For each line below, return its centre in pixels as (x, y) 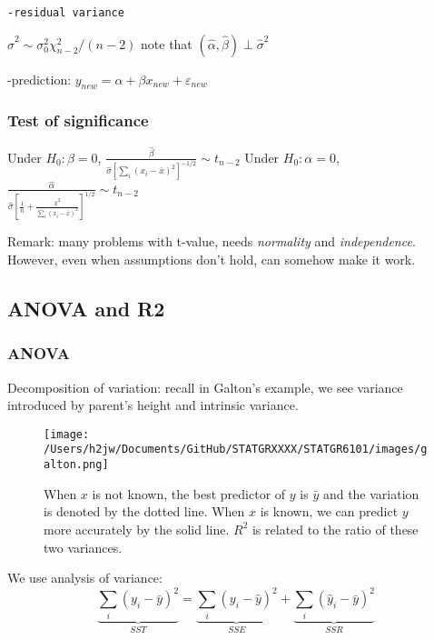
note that (167, 43)
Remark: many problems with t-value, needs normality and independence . (212, 241)
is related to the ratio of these (335, 529)
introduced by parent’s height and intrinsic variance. (153, 405)
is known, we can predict (329, 511)
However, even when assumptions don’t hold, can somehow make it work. (212, 259)
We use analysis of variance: (85, 578)
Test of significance (78, 120)
